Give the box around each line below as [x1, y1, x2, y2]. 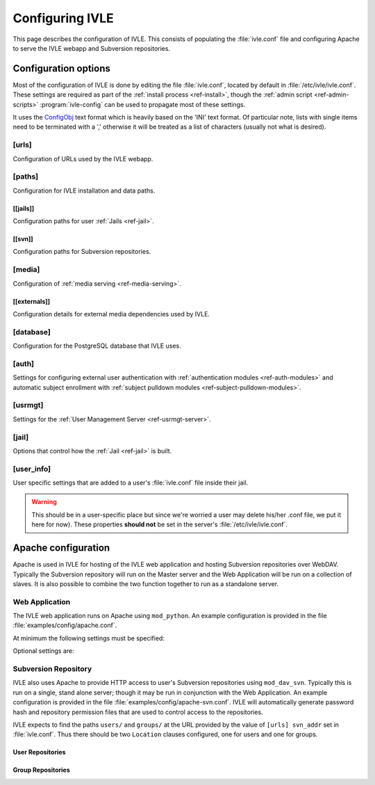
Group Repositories [12, 766, 71, 775]
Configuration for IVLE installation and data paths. [12, 186, 156, 195]
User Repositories [12, 748, 66, 756]
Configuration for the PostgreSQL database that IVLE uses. [12, 341, 181, 350]
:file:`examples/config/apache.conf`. [12, 621, 117, 629]
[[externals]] [12, 297, 51, 305]
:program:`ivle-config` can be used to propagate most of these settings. [40, 100, 246, 108]
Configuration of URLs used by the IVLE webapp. [12, 154, 153, 163]
